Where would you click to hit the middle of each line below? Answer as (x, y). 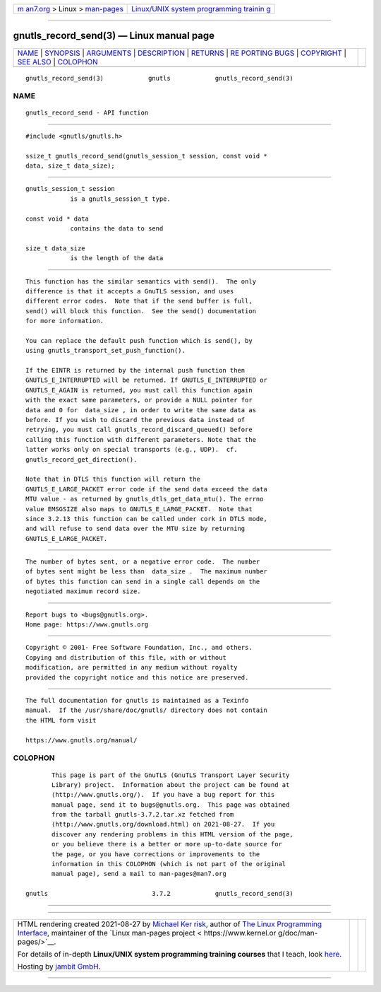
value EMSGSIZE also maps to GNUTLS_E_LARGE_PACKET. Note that (139, 509)
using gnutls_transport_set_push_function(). (106, 351)
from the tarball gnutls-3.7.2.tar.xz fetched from (143, 815)
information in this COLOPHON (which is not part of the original (169, 864)
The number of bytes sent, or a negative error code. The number (143, 562)
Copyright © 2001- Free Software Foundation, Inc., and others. (139, 648)
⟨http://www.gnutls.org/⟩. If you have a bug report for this (163, 795)
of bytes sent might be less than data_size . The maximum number (146, 572)
